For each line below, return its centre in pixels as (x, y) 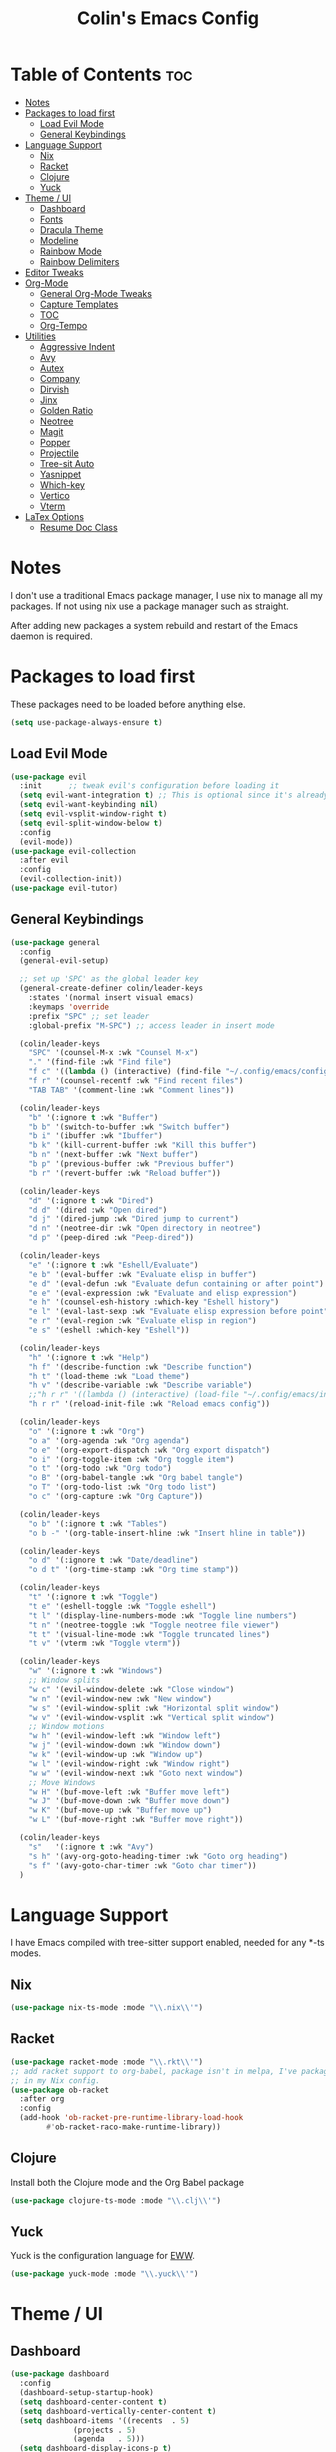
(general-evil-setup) (64, 961)
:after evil (44, 860)
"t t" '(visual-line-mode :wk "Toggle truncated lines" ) (149, 1634)
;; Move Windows (62, 1782)
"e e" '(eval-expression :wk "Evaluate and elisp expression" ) (163, 1293)
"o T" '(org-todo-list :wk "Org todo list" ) (122, 1487)
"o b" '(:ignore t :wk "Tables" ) (98, 1523)
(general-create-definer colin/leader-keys (111, 988)
